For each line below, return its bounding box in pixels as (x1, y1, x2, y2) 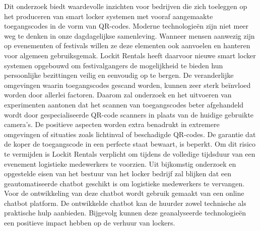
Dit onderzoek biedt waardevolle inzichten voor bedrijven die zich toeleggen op (4, 1, 247, 11)
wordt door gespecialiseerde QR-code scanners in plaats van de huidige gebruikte (4, 109, 254, 120)
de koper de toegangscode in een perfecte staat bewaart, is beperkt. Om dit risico (4, 139, 256, 149)
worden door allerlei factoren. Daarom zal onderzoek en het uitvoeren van (4, 89, 232, 100)
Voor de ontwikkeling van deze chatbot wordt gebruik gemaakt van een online (4, 188, 244, 198)
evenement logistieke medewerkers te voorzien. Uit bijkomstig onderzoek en (4, 158, 236, 169)
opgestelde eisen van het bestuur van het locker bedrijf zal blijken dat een (4, 168, 232, 179)
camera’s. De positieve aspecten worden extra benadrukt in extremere (4, 119, 220, 130)
